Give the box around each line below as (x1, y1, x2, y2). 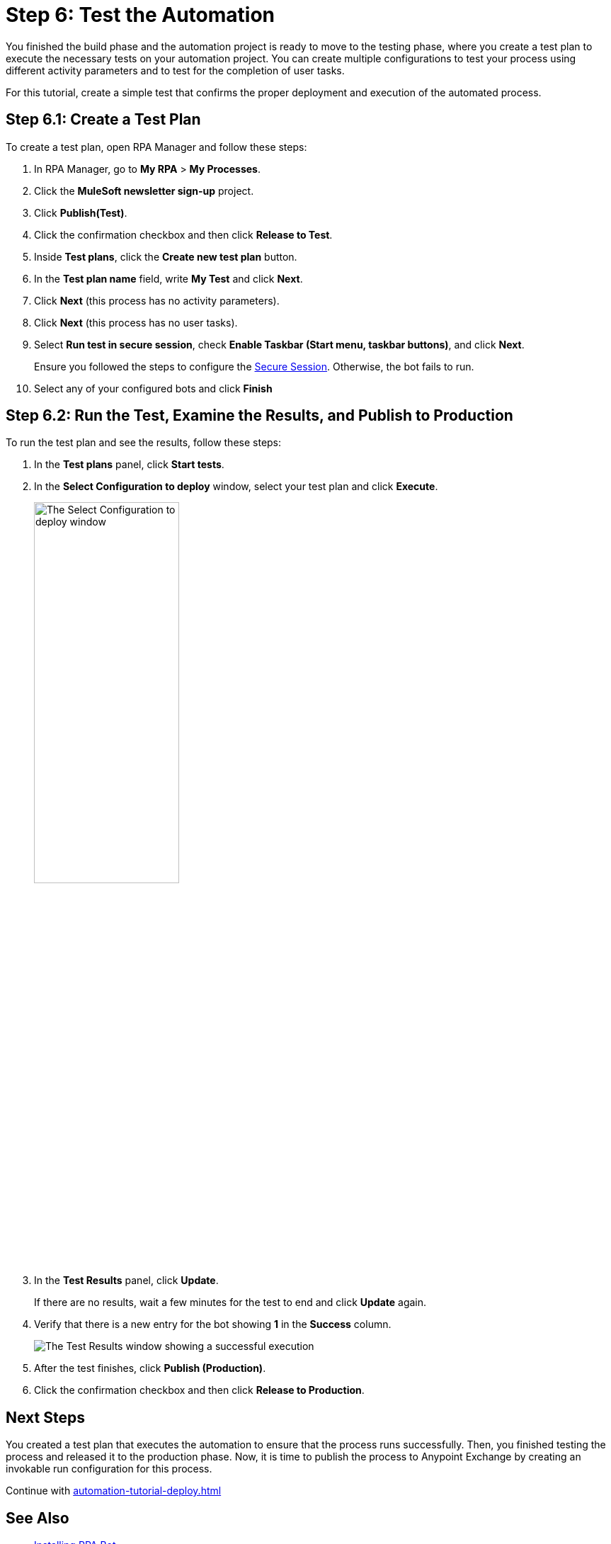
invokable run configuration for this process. (6, 1463, 212, 1475)
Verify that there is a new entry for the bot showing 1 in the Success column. (34, 1318, 392, 1331)
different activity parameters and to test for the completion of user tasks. (6, 64, 345, 76)
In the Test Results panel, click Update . (34, 1274, 219, 1287)
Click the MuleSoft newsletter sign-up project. (34, 184, 254, 197)
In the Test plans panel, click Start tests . (34, 458, 224, 471)
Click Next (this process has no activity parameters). (34, 294, 280, 307)
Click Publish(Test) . (34, 206, 127, 219)
